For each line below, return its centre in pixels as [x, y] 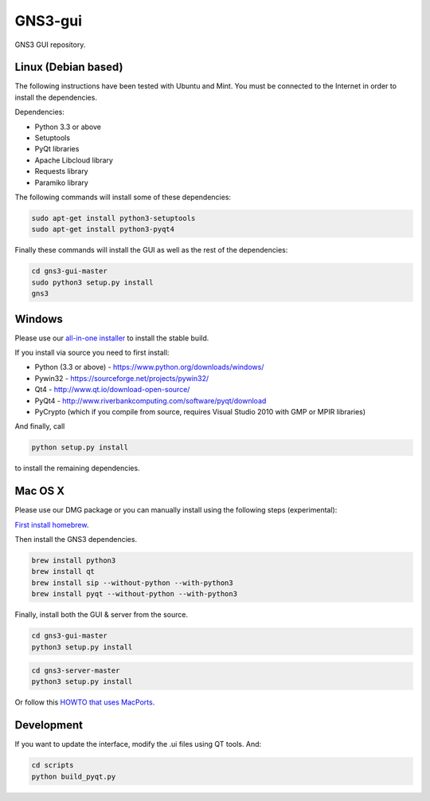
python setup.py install [80, 448]
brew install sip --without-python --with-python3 [133, 583]
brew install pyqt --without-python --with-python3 [135, 594]
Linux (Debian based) [69, 67]
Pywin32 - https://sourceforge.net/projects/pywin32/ [122, 378]
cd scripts [53, 766]
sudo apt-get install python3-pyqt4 [103, 230]
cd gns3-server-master [76, 671]
